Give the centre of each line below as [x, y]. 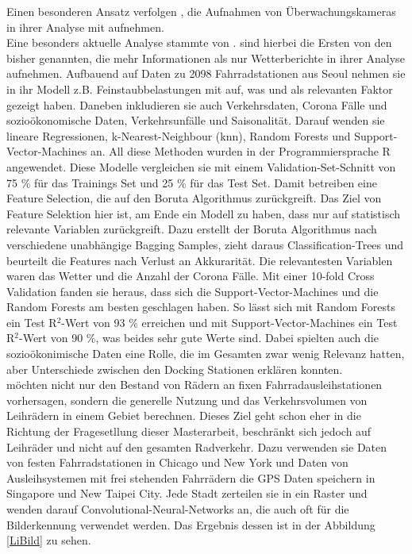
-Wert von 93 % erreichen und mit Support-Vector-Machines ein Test [229, 322]
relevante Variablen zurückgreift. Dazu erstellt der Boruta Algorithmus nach [192, 229]
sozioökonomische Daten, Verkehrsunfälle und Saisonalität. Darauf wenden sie [196, 120]
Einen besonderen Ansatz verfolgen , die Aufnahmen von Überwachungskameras [201, 11]
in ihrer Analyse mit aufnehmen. [85, 27]
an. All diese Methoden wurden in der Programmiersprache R [240, 151]
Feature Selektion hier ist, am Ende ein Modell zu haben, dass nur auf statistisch [204, 213]
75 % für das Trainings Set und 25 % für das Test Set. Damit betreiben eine [192, 182]
